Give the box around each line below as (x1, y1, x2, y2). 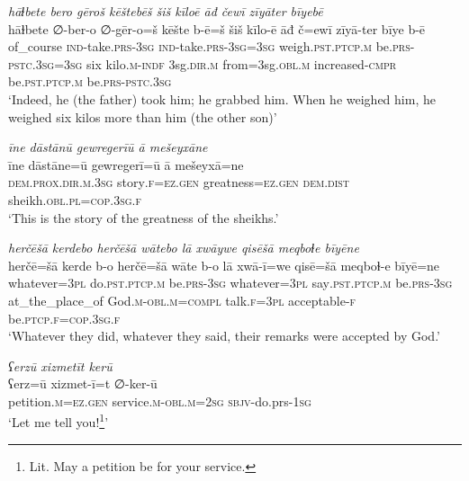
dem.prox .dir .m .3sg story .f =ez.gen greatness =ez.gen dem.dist (8, 173, 350, 192)
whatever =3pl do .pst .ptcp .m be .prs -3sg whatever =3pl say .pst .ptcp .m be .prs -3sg (8, 273, 453, 292)
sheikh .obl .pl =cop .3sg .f (8, 190, 142, 209)
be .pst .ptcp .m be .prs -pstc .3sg (8, 72, 172, 91)
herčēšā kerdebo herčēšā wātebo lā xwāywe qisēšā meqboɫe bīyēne (8, 238, 359, 257)
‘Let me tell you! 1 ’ (8, 410, 109, 432)
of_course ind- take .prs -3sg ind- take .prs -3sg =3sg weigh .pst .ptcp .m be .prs (8, 37, 410, 56)
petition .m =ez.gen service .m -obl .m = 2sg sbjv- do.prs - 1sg (8, 391, 311, 410)
